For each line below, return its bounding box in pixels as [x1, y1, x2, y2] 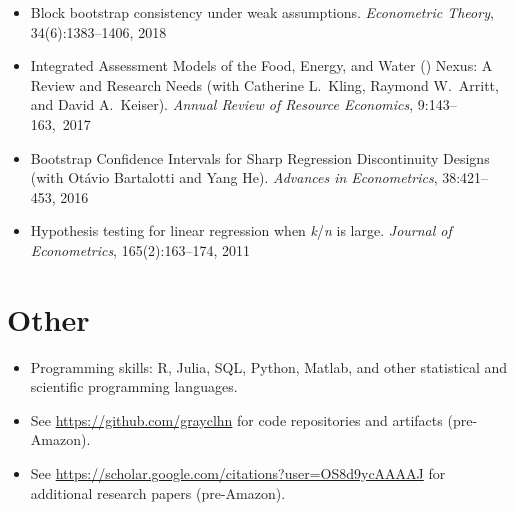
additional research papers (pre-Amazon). [30, 482, 286, 503]
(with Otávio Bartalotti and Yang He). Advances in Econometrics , [30, 167, 438, 188]
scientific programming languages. [30, 376, 238, 397]
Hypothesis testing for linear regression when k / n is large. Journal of [30, 220, 452, 241]
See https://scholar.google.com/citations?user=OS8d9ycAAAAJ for [30, 463, 446, 484]
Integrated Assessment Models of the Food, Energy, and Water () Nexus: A [30, 55, 493, 76]
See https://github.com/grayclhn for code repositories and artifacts [30, 409, 443, 430]
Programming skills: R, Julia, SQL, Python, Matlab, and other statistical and [30, 356, 508, 377]
